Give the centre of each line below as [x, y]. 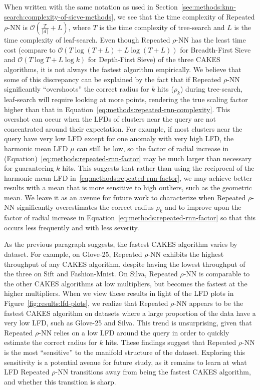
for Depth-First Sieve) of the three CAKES [154, 59]
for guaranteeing [29, 168]
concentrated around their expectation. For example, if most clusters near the [123, 128]
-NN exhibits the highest [186, 254]
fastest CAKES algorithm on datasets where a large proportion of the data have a [130, 313]
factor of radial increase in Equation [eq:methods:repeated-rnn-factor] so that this [130, 218]
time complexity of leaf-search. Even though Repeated [87, 40]
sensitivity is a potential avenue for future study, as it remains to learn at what [125, 362]
